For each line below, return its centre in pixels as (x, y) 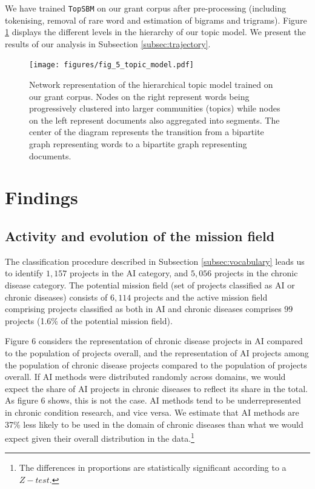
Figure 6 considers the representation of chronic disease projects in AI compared (154, 341)
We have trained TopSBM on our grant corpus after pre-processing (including (146, 8)
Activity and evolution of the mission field (140, 236)
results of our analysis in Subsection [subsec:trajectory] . (108, 43)
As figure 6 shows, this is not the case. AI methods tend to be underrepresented (153, 400)
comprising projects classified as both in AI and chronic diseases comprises (143, 309)
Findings (41, 197)
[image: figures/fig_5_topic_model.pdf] (112, 65)
